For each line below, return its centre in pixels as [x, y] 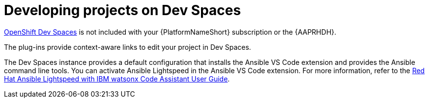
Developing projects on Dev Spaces [123, 10]
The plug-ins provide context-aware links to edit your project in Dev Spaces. [128, 47]
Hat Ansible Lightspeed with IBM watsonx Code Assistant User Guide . [117, 79]
